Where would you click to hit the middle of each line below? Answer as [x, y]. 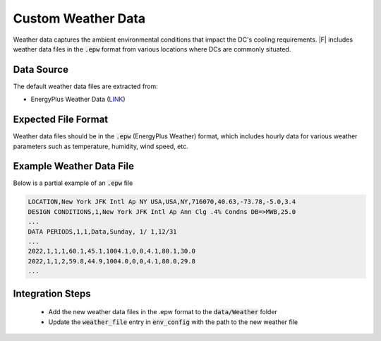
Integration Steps [52, 293]
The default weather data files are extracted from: [85, 86]
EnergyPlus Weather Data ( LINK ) [78, 100]
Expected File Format [61, 120]
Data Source [41, 70]
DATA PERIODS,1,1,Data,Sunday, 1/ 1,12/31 [102, 232]
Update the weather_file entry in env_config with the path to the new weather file [173, 322]
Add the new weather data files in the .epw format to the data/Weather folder [163, 312]
